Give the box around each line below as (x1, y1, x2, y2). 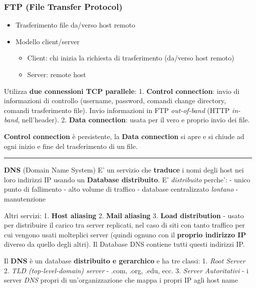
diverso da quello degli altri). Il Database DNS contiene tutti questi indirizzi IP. (4, 239, 245, 249)
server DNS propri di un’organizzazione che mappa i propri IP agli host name (4, 275, 238, 285)
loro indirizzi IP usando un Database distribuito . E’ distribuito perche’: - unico (4, 174, 251, 184)
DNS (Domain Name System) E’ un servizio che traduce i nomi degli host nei (4, 165, 244, 175)
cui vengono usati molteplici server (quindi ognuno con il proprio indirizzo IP (4, 229, 246, 239)
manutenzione (4, 193, 46, 203)
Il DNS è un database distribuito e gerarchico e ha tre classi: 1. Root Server (4, 255, 246, 265)
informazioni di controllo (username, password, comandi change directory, (4, 95, 226, 106)
